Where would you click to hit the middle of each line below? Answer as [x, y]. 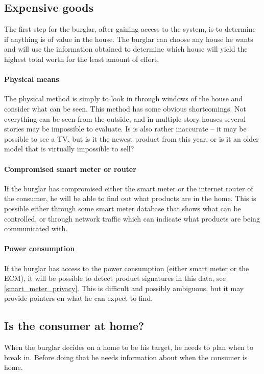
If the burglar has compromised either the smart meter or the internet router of [129, 188]
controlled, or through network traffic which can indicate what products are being [132, 218]
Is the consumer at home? [74, 326]
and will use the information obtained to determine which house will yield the [126, 49]
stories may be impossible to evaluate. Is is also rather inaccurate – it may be [125, 129]
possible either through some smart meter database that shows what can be [123, 208]
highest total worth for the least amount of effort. [82, 59]
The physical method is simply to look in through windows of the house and [124, 98]
